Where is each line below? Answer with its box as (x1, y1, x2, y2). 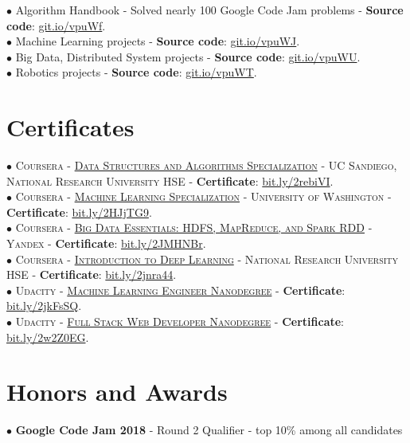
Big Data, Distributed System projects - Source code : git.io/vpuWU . (15, 48, 361, 65)
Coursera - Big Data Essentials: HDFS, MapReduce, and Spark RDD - (15, 219, 373, 236)
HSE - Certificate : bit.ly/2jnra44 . (6, 266, 177, 283)
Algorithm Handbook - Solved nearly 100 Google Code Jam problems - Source (15, 2, 404, 18)
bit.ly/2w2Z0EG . (6, 328, 89, 345)
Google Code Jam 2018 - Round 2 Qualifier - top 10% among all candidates (15, 421, 403, 438)
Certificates (6, 111, 135, 143)
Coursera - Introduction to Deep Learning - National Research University (15, 250, 399, 267)
